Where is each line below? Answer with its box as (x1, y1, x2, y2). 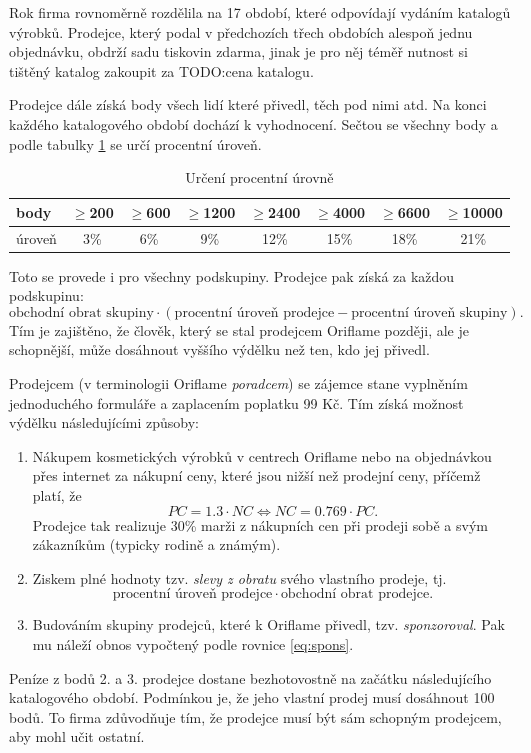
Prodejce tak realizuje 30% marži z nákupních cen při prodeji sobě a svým (32, 514, 488, 535)
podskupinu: (9, 285, 84, 306)
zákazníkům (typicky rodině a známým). (32, 534, 281, 555)
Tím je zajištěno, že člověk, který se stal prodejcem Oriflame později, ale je (9, 319, 469, 340)
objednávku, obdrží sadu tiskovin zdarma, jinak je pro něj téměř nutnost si (9, 41, 469, 62)
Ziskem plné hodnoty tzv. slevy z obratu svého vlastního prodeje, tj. (32, 567, 447, 588)
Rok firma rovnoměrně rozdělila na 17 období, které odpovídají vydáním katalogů (9, 2, 511, 22)
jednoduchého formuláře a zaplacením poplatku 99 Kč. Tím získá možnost (9, 392, 464, 413)
